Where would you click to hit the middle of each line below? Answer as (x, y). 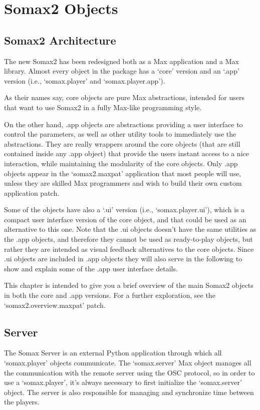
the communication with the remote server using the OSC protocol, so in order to (129, 372)
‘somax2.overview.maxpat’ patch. (55, 305)
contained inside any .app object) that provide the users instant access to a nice (126, 153)
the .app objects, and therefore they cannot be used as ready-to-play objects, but (128, 239)
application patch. (32, 192)
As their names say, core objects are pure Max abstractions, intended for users (124, 97)
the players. (22, 402)
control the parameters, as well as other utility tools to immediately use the (120, 134)
